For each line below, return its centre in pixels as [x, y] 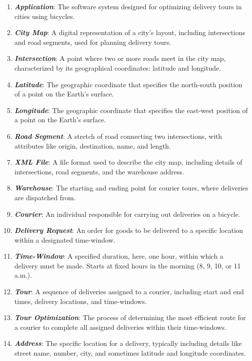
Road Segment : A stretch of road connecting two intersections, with [118, 136]
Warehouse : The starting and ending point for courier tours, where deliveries [131, 188]
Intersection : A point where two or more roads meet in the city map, [120, 58]
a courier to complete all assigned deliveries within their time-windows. [120, 327]
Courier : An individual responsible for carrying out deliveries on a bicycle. [127, 214]
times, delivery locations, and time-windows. [81, 301]
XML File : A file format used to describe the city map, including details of [128, 162]
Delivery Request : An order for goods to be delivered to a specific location [129, 230]
